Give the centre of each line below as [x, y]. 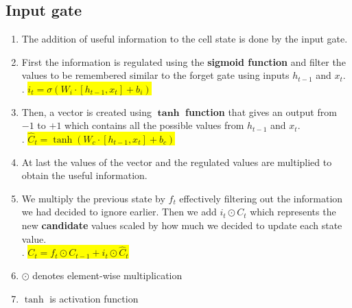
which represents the [293, 212]
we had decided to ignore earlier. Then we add [119, 212]
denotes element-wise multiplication [107, 275]
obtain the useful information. [84, 175]
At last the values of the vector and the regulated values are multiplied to [177, 162]
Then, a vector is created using [87, 111]
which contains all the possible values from [154, 125]
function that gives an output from [261, 111]
